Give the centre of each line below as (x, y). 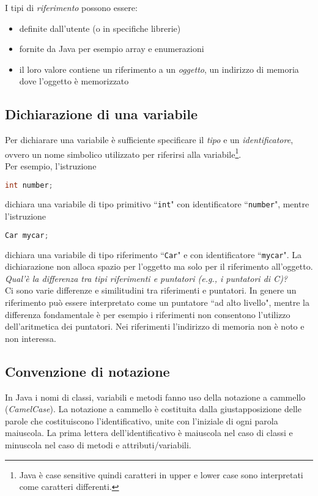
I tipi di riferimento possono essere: (71, 7)
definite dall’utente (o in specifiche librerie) (100, 28)
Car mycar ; (27, 235)
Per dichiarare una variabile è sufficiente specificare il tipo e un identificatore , (149, 140)
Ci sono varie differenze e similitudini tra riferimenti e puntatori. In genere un (151, 290)
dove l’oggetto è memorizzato (74, 81)
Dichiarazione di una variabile (102, 114)
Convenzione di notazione (87, 371)
